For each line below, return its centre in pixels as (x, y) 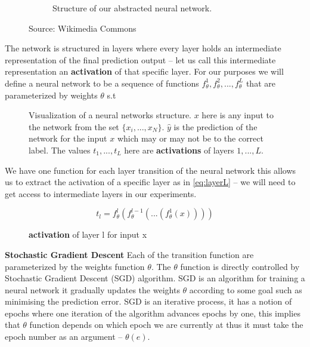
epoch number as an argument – (64, 337)
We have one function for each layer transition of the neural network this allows (151, 170)
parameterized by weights (51, 95)
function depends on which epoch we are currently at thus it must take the (166, 325)
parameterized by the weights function (75, 266)
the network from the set (74, 126)
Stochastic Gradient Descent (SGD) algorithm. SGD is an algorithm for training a (155, 278)
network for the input (68, 138)
